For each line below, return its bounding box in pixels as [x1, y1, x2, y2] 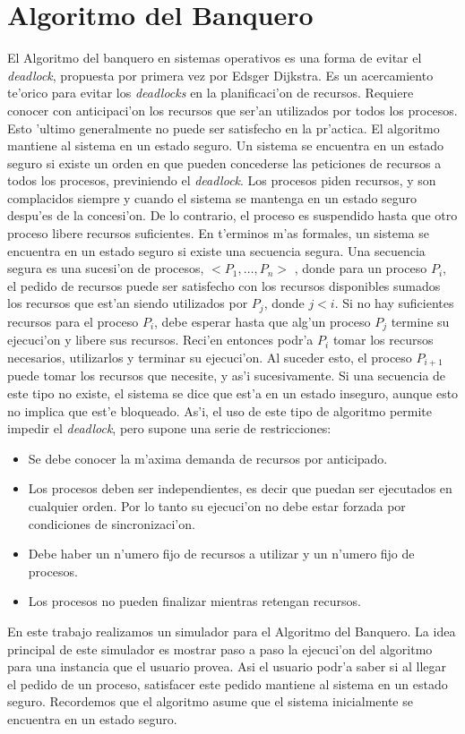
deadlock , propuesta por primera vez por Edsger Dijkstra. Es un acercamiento [7, 65, 434, 84]
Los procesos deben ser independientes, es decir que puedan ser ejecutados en [28, 479, 452, 498]
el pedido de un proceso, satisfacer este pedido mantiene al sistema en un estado [7, 674, 448, 693]
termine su [391, 312, 450, 330]
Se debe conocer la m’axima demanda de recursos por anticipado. [28, 448, 388, 467]
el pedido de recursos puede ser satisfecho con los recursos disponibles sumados [7, 276, 441, 294]
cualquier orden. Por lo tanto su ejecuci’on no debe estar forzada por [28, 496, 406, 515]
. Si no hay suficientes [334, 294, 454, 312]
